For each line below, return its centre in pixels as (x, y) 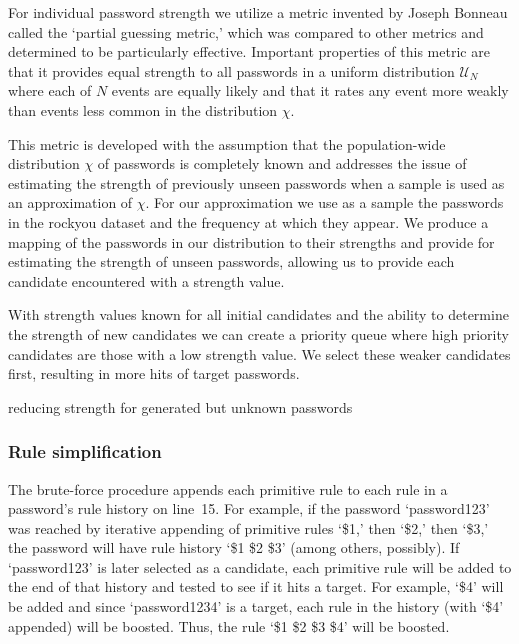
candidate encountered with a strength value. (146, 280)
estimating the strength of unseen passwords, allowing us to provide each (231, 261)
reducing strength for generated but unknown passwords (180, 406)
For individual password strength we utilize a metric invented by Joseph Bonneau (258, 12)
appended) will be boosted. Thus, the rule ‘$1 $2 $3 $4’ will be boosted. (229, 625)
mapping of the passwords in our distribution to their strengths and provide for (251, 241)
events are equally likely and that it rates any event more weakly (310, 90)
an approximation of (70, 202)
